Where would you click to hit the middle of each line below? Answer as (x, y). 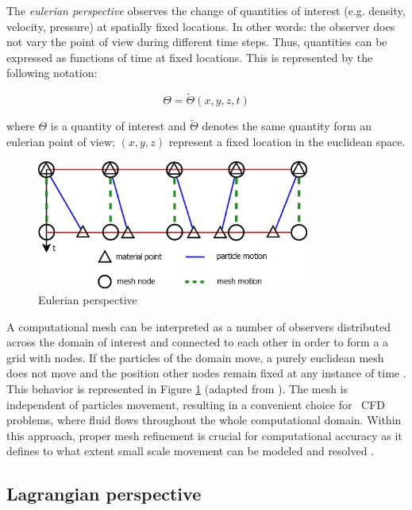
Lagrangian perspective (104, 494)
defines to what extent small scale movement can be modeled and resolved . (191, 451)
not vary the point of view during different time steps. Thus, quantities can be (197, 42)
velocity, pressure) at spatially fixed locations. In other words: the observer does (201, 26)
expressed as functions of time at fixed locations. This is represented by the (190, 57)
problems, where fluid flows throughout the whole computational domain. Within (204, 420)
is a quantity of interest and (118, 126)
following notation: (52, 73)
